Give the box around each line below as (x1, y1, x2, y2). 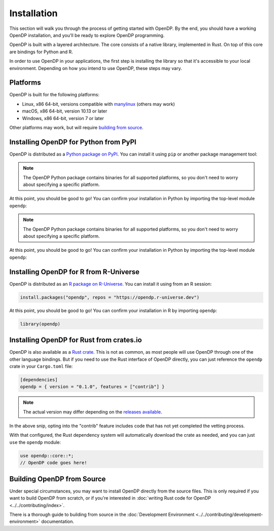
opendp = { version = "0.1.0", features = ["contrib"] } (20, 384, 165, 390)
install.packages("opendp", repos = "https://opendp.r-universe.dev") (20, 294, 200, 300)
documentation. (41, 518, 75, 524)
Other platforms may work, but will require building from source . (9, 124, 144, 130)
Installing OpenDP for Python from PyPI (9, 137, 136, 146)
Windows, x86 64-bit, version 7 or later (22, 115, 104, 121)
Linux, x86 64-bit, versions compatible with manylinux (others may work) (22, 101, 175, 107)
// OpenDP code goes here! (20, 460, 87, 466)
